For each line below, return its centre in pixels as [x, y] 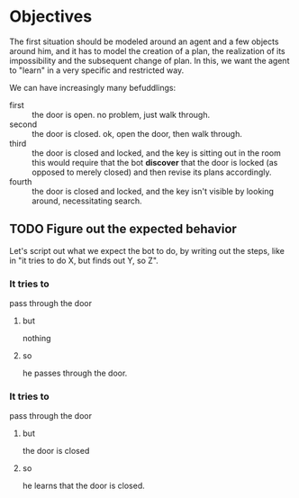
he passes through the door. [75, 373]
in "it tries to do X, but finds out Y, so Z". [84, 260]
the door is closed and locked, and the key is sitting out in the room [156, 153]
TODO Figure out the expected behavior [123, 229]
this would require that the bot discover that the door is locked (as [155, 162]
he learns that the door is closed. [84, 486]
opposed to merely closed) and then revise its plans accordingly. [152, 172]
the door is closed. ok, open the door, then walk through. [137, 133]
